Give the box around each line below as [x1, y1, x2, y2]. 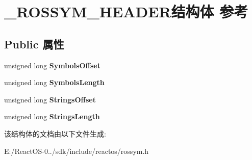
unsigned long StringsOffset [4, 94, 96, 104]
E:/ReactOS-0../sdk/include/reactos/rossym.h [4, 145, 149, 156]
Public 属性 [4, 36, 64, 51]
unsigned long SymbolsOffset [4, 60, 100, 70]
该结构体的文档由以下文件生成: [4, 128, 106, 139]
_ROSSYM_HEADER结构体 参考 [4, 1, 248, 22]
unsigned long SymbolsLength [4, 77, 105, 88]
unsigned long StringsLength [4, 111, 100, 122]
